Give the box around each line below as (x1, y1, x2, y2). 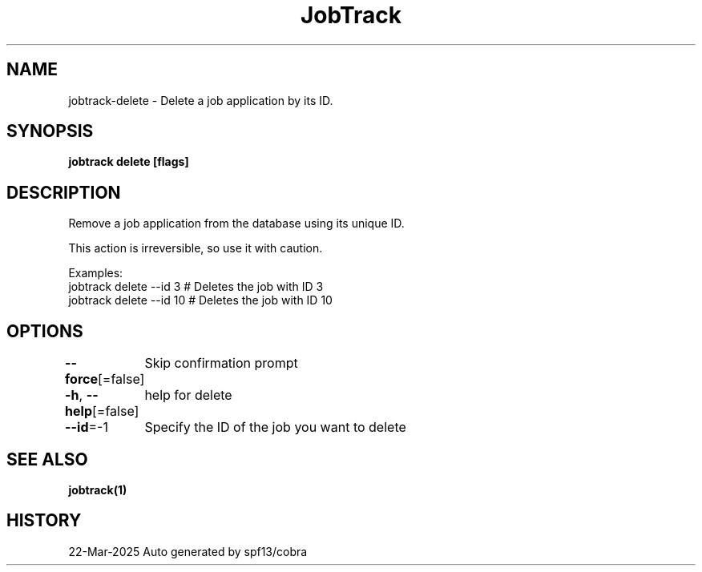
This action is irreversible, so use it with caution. (68, 241, 323, 256)
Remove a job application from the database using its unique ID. (68, 216, 405, 231)
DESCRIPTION (6, 182, 121, 203)
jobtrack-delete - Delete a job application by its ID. (68, 93, 333, 107)
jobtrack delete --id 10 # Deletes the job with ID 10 (68, 293, 333, 308)
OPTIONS (6, 320, 83, 341)
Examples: (68, 266, 123, 280)
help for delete (144, 387, 232, 404)
